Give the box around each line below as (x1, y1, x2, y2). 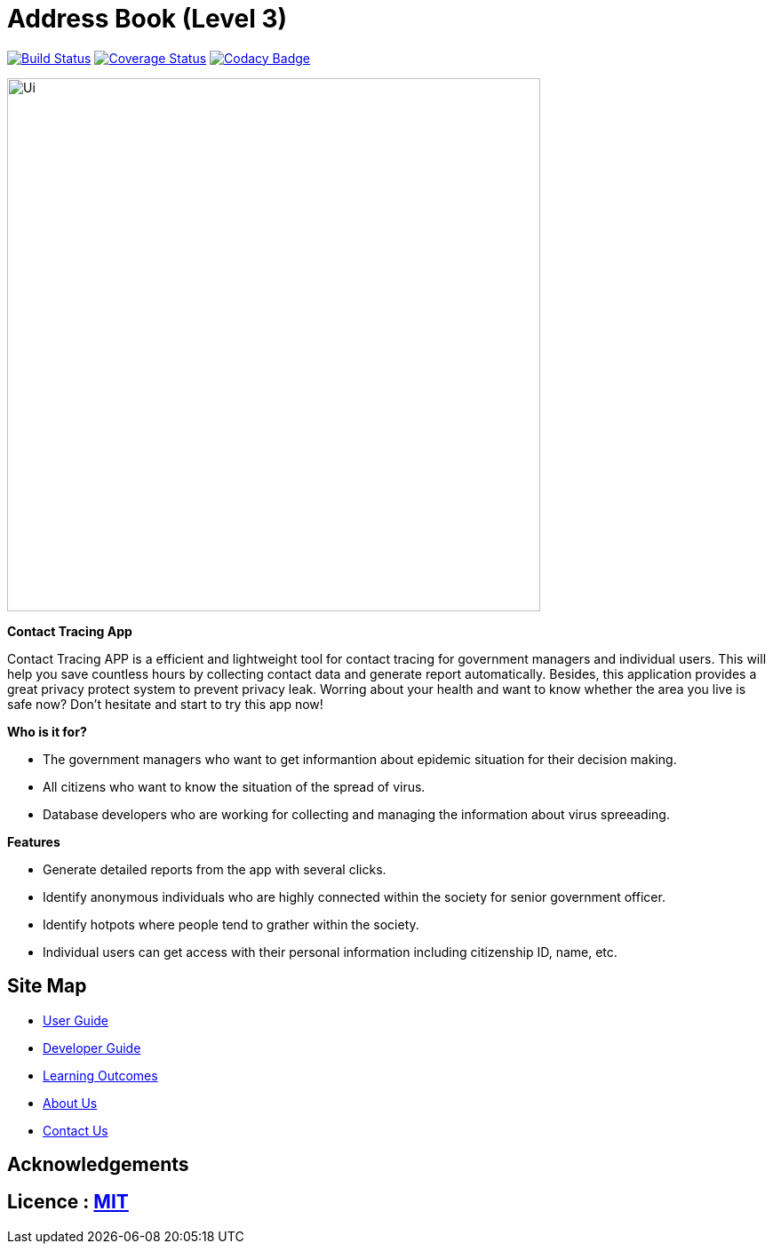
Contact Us (43, 1122, 108, 1138)
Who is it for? (7, 723, 87, 739)
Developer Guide (43, 1040, 141, 1056)
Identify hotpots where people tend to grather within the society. (43, 916, 419, 932)
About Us (43, 1095, 98, 1111)
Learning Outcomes (43, 1067, 158, 1083)
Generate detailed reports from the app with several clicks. (43, 861, 386, 877)
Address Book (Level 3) (7, 4, 288, 34)
